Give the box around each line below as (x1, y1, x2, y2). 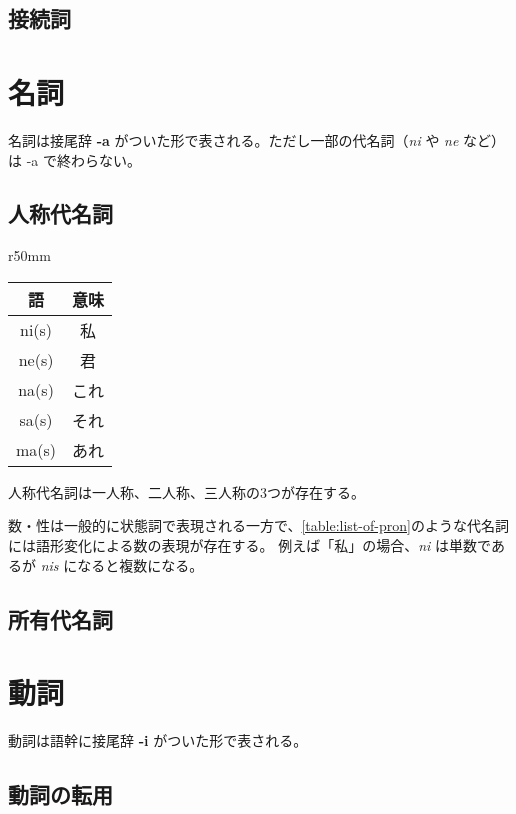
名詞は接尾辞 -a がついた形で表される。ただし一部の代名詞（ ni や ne (8, 129, 459, 150)
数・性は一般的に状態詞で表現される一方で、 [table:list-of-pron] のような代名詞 (8, 515, 509, 536)
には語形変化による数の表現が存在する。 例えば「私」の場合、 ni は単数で (8, 535, 491, 556)
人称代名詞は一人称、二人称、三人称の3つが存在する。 (8, 481, 365, 502)
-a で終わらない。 (26, 149, 141, 170)
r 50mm (8, 245, 51, 266)
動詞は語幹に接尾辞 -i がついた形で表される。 (8, 730, 308, 751)
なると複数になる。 (77, 554, 204, 575)
